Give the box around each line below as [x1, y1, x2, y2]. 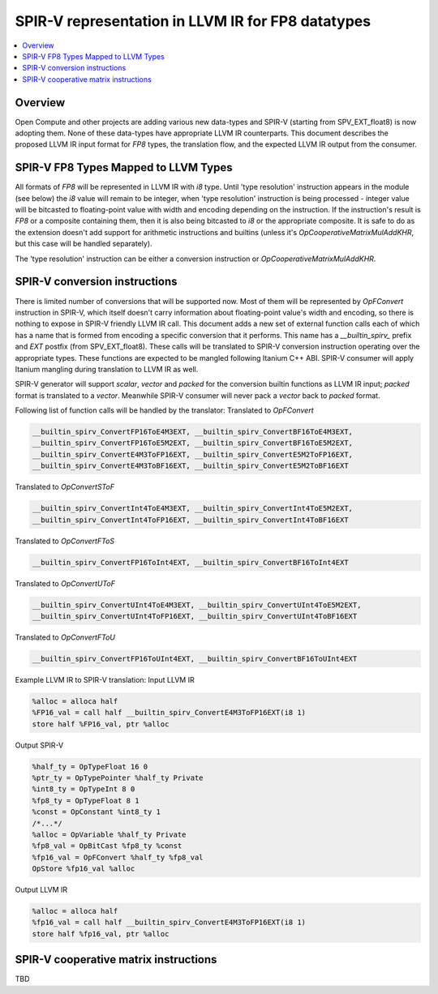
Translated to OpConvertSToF [15, 482, 115, 492]
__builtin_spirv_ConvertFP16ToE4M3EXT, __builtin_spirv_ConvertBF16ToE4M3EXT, [32, 427, 353, 437]
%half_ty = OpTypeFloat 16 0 [32, 762, 148, 771]
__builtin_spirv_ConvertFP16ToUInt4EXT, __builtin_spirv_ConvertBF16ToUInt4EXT [32, 653, 358, 663]
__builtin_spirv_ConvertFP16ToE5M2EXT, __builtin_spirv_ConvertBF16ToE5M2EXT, [32, 439, 353, 448]
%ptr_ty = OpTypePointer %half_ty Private [32, 773, 204, 782]
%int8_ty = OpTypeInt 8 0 [32, 785, 135, 794]
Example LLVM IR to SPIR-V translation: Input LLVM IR [15, 675, 195, 684]
